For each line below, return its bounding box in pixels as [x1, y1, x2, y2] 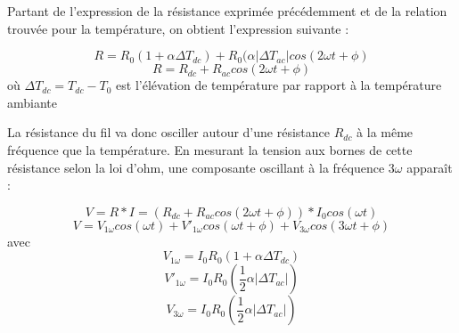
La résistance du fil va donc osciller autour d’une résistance [7, 123, 330, 142]
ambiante [7, 93, 57, 111]
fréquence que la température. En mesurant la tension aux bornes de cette [7, 140, 413, 158]
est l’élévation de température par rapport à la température [116, 76, 442, 94]
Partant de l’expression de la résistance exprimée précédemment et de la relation [7, 2, 447, 20]
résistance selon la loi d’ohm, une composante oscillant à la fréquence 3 [7, 158, 395, 176]
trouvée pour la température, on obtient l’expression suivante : [7, 19, 349, 37]
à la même [357, 123, 414, 142]
